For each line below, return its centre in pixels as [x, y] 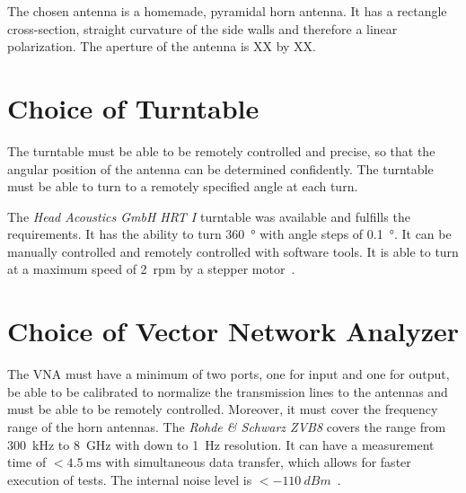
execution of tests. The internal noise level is [130, 479]
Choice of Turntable [133, 107]
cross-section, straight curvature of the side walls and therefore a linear [202, 28]
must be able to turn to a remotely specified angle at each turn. [183, 186]
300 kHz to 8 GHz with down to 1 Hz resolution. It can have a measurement [221, 444]
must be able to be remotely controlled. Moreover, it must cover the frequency [223, 409]
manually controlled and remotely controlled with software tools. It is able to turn [233, 251]
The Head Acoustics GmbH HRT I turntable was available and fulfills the [209, 216]
